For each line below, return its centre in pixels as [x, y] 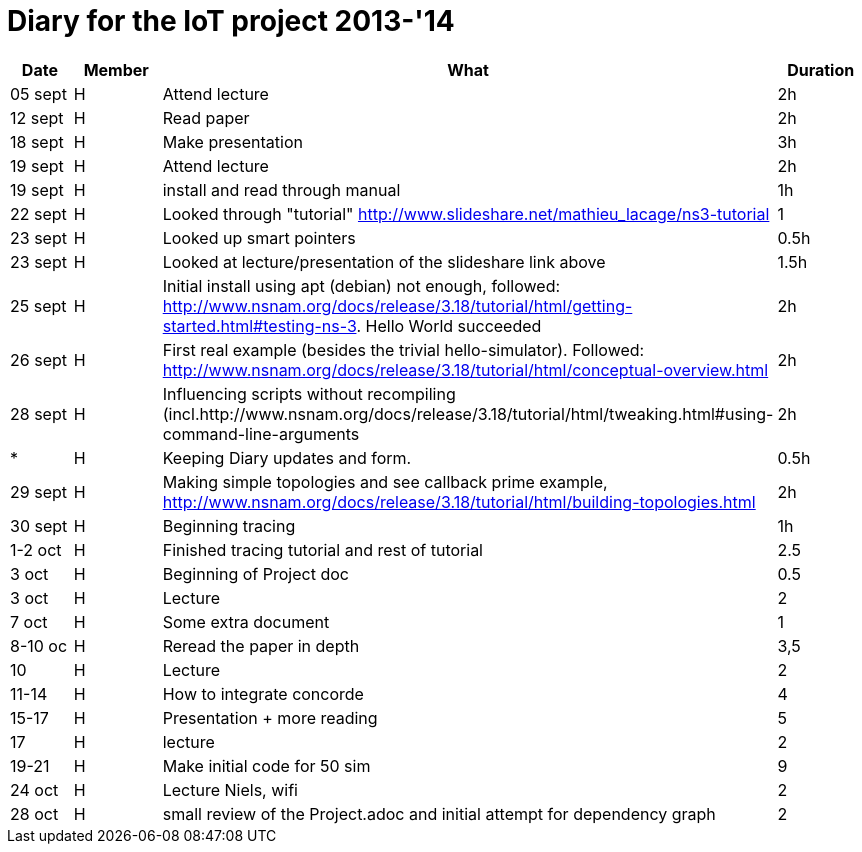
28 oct [34, 813]
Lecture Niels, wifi [230, 789]
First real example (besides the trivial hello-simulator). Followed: [403, 349]
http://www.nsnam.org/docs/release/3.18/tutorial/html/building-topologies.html [459, 501]
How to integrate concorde [263, 693]
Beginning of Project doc [255, 573]
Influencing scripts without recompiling [309, 393]
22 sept [38, 213]
